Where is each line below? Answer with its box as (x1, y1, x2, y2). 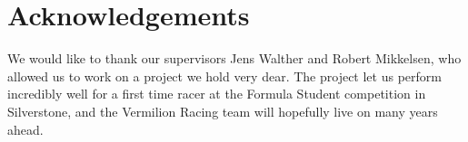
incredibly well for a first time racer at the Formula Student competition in (7, 84, 426, 103)
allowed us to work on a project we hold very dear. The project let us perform (7, 66, 442, 85)
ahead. (7, 119, 44, 138)
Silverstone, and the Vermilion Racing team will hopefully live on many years (7, 101, 438, 120)
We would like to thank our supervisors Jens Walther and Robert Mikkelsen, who (7, 49, 462, 68)
